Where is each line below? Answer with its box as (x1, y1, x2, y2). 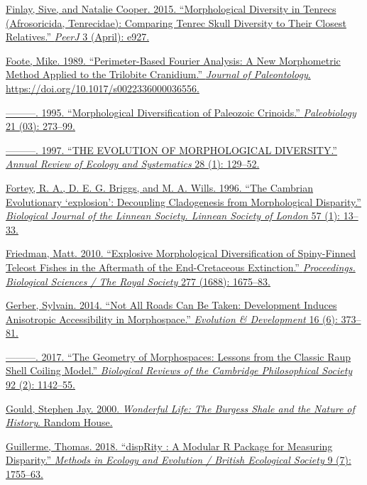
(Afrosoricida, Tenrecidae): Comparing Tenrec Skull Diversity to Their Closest (6, 15, 346, 30)
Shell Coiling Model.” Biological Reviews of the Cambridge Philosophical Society (6, 363, 353, 378)
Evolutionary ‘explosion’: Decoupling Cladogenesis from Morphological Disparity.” (6, 194, 361, 209)
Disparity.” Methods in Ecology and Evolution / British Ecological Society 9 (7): (6, 452, 351, 467)
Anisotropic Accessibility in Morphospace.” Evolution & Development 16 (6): (6, 311, 338, 326)
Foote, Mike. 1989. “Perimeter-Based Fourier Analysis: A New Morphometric (6, 53, 341, 67)
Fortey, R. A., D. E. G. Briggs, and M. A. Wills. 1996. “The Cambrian (6, 180, 314, 195)
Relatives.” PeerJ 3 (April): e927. (6, 29, 150, 44)
